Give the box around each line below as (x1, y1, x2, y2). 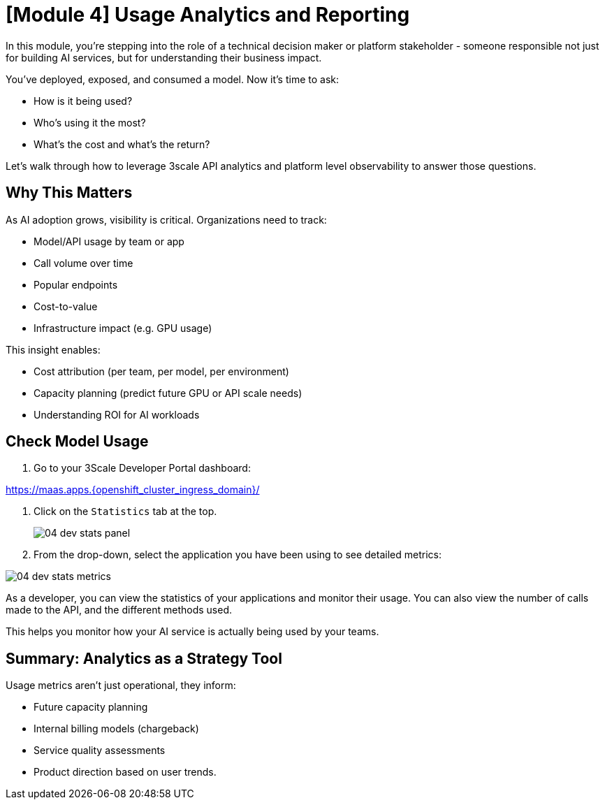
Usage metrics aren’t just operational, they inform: (6, 679, 236, 692)
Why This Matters (6, 184, 133, 202)
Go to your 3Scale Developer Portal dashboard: (34, 462, 251, 474)
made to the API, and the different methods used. (6, 604, 232, 616)
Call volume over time (34, 256, 133, 269)
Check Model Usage (6, 433, 149, 451)
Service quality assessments (34, 744, 166, 757)
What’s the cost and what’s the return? (34, 138, 210, 150)
